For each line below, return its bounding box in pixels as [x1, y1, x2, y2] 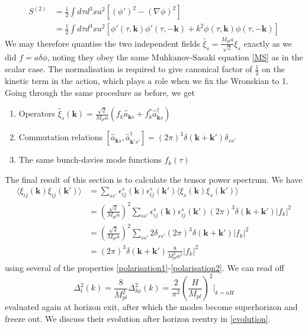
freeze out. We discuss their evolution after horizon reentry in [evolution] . [5, 312, 271, 324]
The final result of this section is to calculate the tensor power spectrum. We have [5, 173, 303, 185]
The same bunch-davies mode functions [18, 153, 162, 166]
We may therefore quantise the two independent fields [5, 37, 200, 49]
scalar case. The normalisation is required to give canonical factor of [5, 63, 252, 75]
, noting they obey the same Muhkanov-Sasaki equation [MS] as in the [47, 51, 303, 63]
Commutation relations [18, 131, 103, 143]
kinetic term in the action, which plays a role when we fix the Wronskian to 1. [5, 74, 288, 86]
